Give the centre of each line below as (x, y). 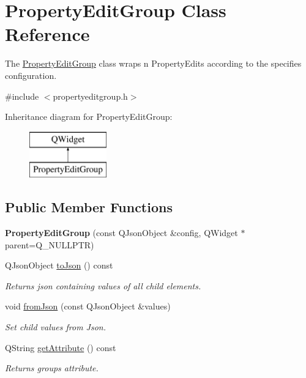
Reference (47, 34)
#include (22, 96)
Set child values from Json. (55, 327)
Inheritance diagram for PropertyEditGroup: (89, 117)
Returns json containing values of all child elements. (103, 285)
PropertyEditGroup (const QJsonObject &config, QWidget (121, 233)
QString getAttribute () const (61, 347)
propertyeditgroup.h (90, 96)
